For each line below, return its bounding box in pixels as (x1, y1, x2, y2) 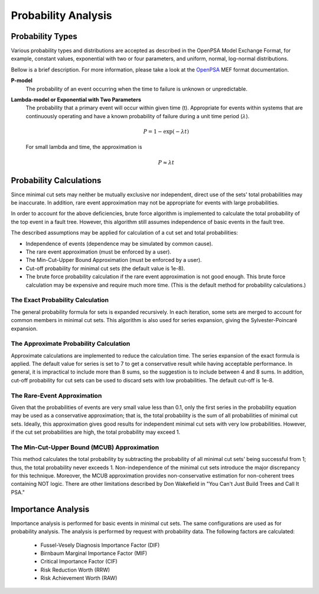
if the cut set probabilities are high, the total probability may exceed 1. (11, 429, 180, 436)
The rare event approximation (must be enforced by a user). (25, 248, 171, 255)
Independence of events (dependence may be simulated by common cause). (25, 240, 213, 247)
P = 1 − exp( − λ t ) (143, 128, 189, 135)
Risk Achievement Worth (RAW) (40, 574, 118, 582)
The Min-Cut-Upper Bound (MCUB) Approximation (11, 443, 159, 452)
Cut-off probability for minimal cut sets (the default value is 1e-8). (25, 265, 185, 272)
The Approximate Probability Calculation (11, 340, 131, 348)
